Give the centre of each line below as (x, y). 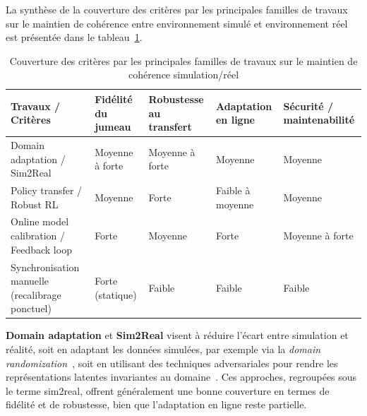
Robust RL (35, 204)
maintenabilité (319, 120)
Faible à (233, 190)
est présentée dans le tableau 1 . (74, 37)
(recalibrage (36, 294)
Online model (40, 221)
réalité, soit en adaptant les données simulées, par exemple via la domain (163, 349)
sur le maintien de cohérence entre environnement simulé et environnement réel (177, 23)
